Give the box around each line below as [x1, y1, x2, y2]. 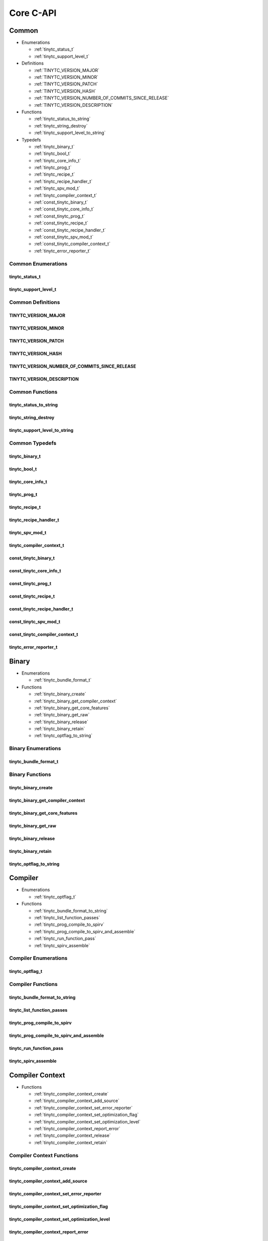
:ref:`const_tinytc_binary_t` [34, 199, 88, 206]
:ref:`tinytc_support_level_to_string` [34, 130, 106, 136]
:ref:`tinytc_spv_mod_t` [34, 185, 80, 191]
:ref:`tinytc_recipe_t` [34, 171, 75, 177]
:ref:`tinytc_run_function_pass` [34, 936, 96, 942]
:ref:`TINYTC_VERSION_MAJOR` [34, 67, 100, 73]
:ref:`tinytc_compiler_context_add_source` [34, 1098, 120, 1104]
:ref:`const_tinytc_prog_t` [34, 213, 85, 219]
